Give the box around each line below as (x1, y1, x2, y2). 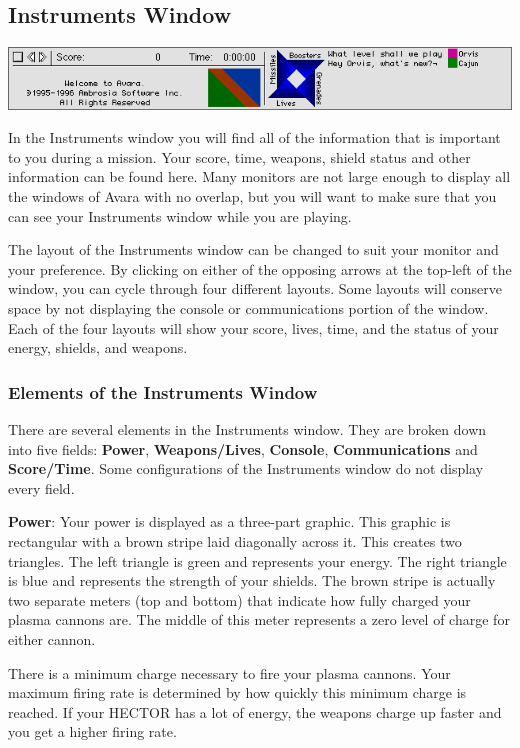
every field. (8, 477, 75, 498)
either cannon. (8, 628, 96, 649)
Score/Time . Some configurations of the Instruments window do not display (8, 458, 484, 479)
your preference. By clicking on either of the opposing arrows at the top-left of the (8, 258, 512, 279)
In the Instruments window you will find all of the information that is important (8, 127, 501, 148)
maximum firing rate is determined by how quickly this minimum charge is (8, 682, 467, 703)
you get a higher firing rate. (8, 721, 177, 742)
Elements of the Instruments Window (8, 379, 318, 404)
